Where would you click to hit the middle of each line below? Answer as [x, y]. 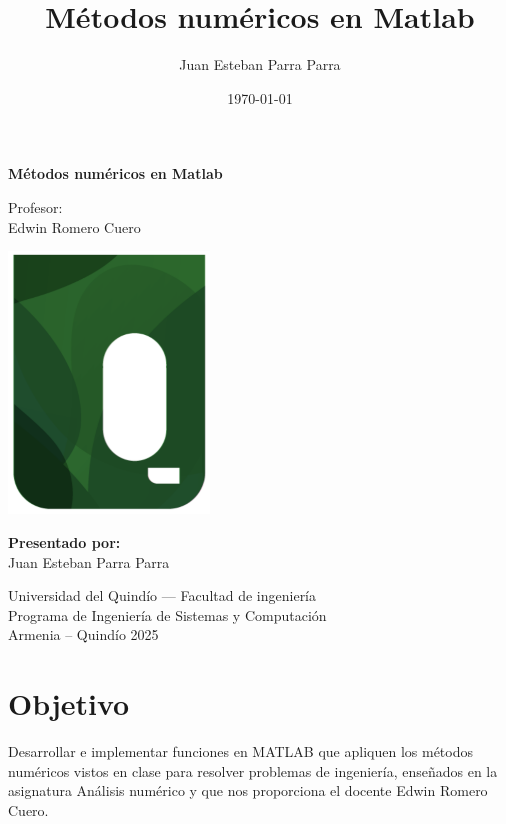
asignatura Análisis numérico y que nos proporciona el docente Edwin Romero [248, 790]
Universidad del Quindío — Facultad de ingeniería [162, 595]
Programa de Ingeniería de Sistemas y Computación [167, 614]
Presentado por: [64, 541]
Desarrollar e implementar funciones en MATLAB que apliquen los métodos [240, 751]
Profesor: [35, 206]
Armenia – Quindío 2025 [83, 634]
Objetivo [69, 703]
